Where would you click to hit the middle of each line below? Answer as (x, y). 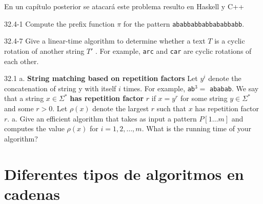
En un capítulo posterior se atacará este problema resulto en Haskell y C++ (124, 6)
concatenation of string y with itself (60, 88)
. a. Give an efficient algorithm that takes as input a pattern (102, 118)
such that (171, 108)
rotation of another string (44, 50)
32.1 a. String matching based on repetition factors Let (101, 78)
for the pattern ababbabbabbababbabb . (184, 23)
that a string (24, 98)
